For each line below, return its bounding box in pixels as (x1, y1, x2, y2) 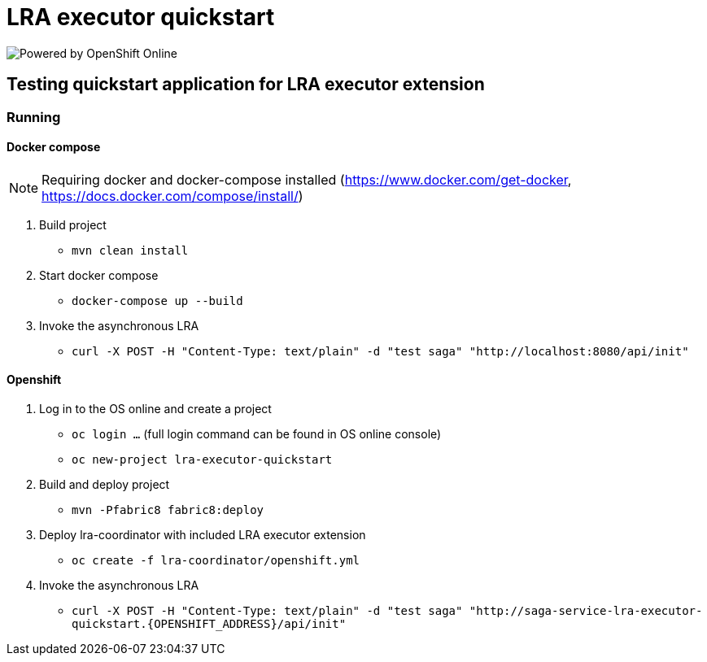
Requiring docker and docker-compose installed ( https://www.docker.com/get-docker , (41, 171, 572, 188)
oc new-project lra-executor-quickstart (72, 453, 333, 467)
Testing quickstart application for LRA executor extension (7, 74, 485, 95)
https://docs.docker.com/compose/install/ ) (41, 187, 303, 204)
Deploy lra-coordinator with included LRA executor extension (39, 528, 366, 542)
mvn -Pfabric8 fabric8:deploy (72, 503, 264, 517)
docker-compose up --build (72, 294, 243, 307)
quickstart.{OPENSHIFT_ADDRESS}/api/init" (72, 617, 347, 631)
